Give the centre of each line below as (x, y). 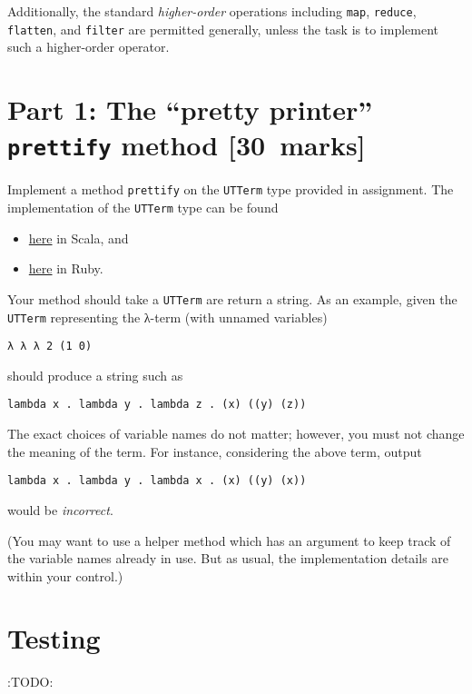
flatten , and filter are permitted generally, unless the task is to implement (223, 29)
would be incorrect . (60, 509)
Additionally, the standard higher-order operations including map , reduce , (212, 11)
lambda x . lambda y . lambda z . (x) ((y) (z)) (157, 405)
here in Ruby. (66, 268)
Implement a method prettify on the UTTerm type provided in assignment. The (231, 189)
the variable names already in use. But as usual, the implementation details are (228, 558)
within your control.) (65, 575)
